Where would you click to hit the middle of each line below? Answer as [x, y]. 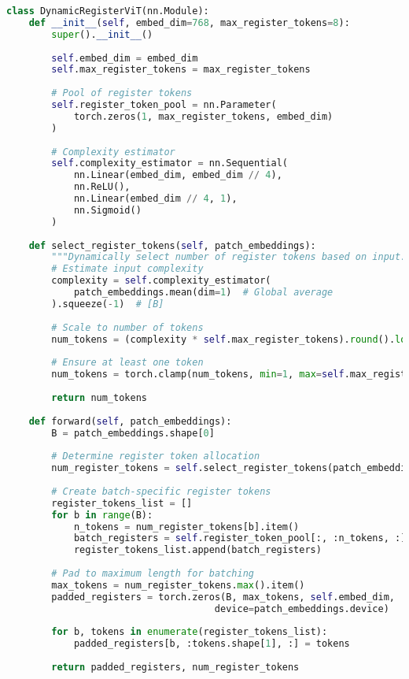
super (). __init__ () [102, 34]
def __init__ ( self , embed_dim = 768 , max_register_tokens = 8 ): [189, 22]
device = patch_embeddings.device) [302, 609]
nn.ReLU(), [102, 187]
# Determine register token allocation [156, 456]
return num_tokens [99, 397]
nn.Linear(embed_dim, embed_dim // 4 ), [178, 175]
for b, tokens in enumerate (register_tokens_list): [190, 632]
